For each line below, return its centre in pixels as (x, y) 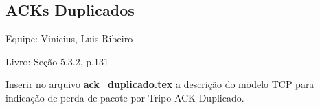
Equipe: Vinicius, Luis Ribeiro (69, 38)
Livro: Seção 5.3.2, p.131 (57, 61)
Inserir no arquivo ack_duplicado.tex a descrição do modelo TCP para (160, 84)
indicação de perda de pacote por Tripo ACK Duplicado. (125, 97)
